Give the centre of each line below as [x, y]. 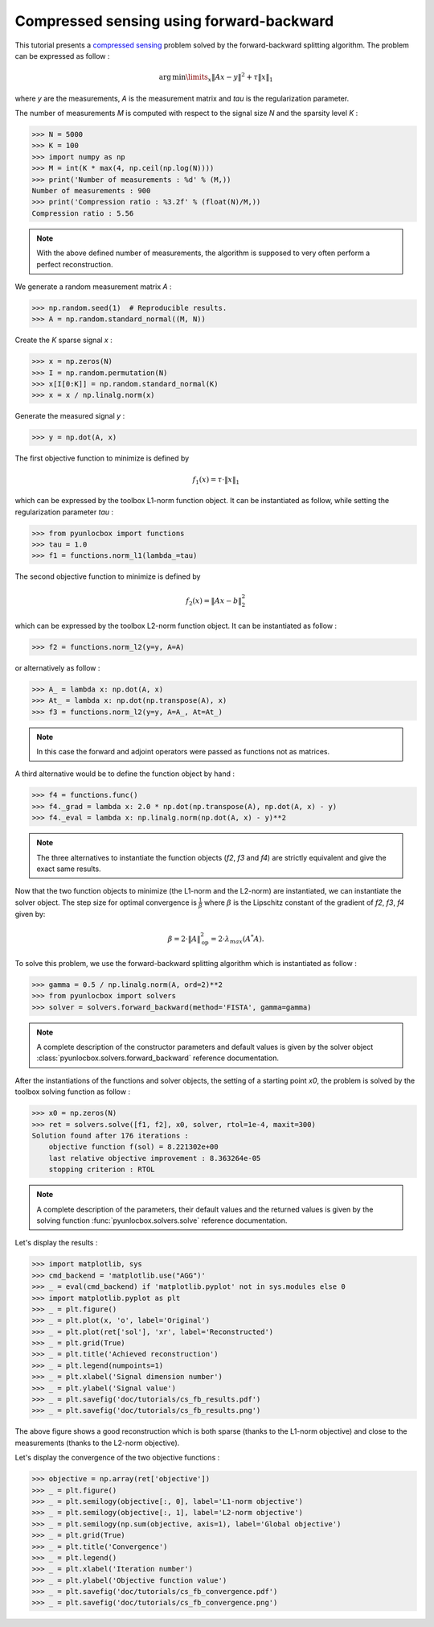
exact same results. [69, 869]
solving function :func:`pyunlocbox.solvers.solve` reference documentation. [162, 1220]
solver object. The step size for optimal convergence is [106, 902]
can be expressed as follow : [62, 56]
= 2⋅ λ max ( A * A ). [237, 939]
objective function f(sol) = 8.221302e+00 [133, 1147]
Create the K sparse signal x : [63, 340]
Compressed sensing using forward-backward [174, 21]
